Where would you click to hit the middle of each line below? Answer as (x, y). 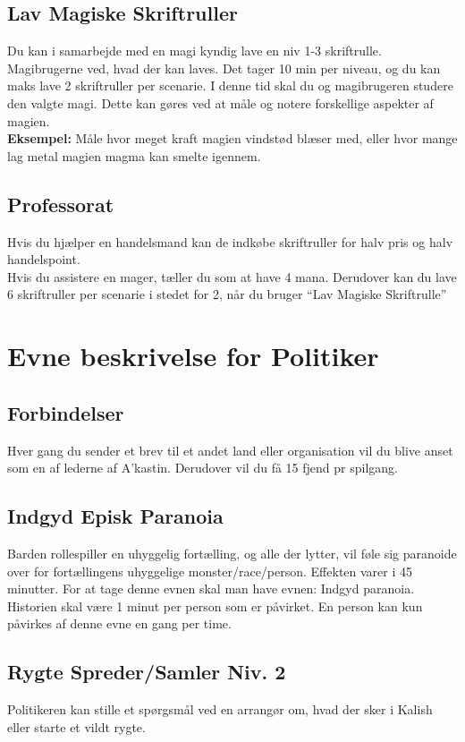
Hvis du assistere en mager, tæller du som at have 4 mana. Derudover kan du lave (232, 276)
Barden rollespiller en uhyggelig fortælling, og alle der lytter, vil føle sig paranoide (232, 553)
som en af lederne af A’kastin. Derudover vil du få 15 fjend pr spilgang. (203, 468)
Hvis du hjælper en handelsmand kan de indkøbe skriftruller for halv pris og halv (230, 241)
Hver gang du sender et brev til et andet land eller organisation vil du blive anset (230, 450)
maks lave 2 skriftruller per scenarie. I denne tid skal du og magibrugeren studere (230, 85)
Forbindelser (66, 412)
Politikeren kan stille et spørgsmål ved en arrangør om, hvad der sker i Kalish (220, 709)
